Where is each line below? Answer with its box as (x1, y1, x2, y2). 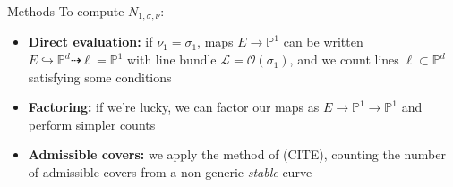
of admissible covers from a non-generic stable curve (28, 163, 312, 182)
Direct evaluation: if (28, 32, 153, 51)
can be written (283, 32, 363, 51)
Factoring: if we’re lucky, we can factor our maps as (28, 98, 320, 116)
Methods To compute (7, 2, 124, 20)
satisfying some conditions (28, 67, 172, 86)
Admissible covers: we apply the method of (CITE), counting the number (28, 145, 446, 164)
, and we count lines (289, 50, 399, 69)
